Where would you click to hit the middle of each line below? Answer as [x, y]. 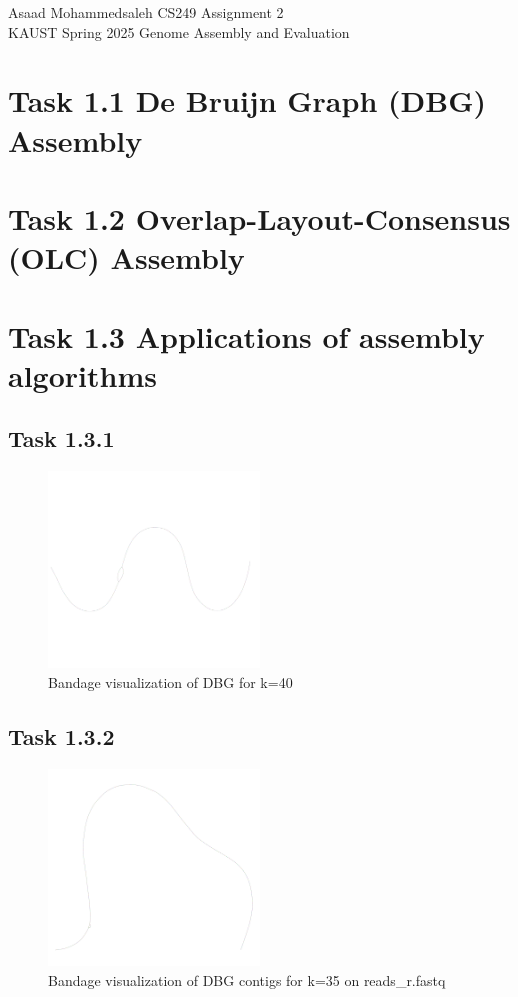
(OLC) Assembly [126, 257]
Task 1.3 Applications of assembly [246, 335]
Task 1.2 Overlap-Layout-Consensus [259, 217]
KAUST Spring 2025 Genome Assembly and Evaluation [179, 31]
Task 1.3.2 [61, 735]
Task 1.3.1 [61, 438]
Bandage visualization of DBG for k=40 [170, 681]
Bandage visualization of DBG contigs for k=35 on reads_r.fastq [247, 979]
